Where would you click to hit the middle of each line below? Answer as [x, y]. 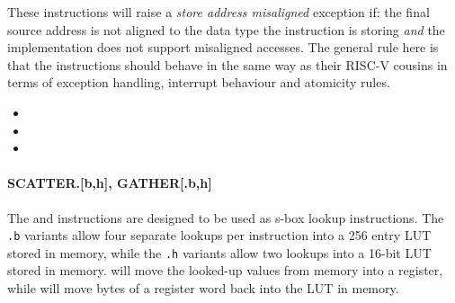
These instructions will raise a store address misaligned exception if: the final [219, 12]
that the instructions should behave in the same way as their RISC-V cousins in [227, 64]
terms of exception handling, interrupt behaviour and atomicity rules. [199, 82]
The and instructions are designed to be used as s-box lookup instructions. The [226, 217]
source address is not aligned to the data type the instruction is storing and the [226, 29]
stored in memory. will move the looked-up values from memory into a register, [225, 270]
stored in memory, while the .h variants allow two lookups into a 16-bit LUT [219, 252]
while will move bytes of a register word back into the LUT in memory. [203, 288]
